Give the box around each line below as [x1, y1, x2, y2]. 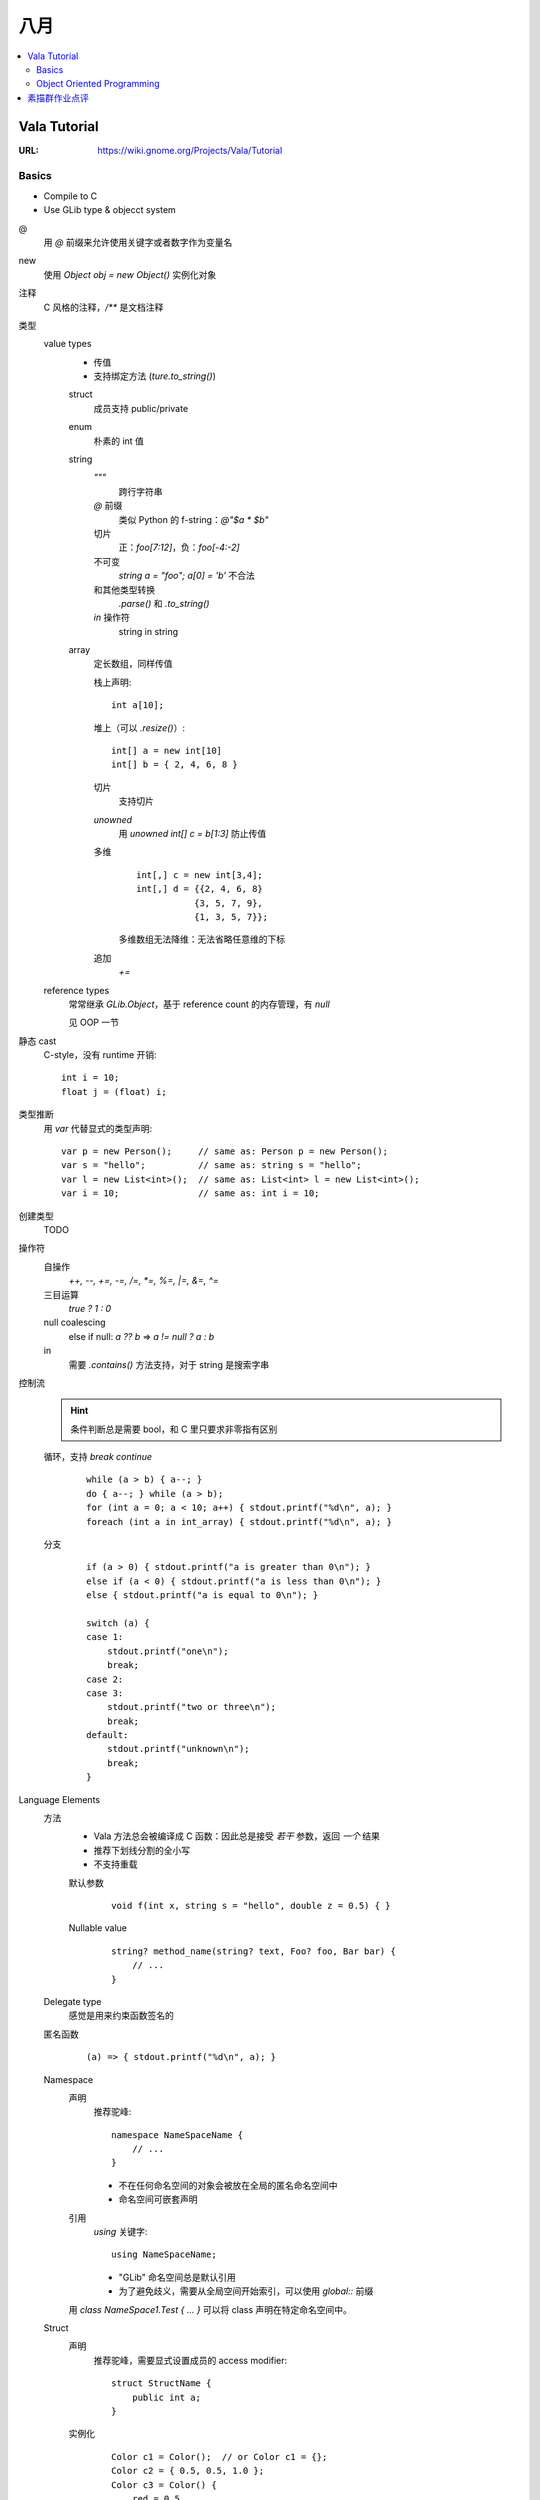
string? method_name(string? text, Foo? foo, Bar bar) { [111, 1945, 397, 1957]
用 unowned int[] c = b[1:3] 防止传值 [118, 828, 267, 839]
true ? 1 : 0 [68, 1302, 112, 1314]
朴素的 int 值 [93, 435, 145, 447]
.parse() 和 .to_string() [118, 597, 210, 609]
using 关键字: [93, 2226, 148, 2238]
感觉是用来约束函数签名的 [68, 2010, 174, 2022]
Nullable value [68, 1922, 128, 1934]
